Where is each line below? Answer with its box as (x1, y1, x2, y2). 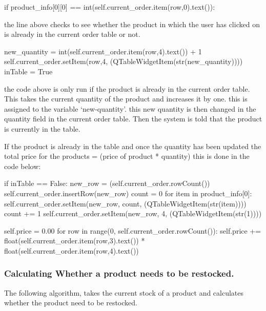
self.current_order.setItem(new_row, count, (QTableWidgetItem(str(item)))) (4, 198, 247, 209)
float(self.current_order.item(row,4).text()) (4, 245, 139, 256)
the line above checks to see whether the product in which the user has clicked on (4, 18, 260, 29)
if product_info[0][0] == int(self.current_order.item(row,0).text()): (4, 2, 215, 12)
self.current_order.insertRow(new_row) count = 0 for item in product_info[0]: (4, 188, 252, 198)
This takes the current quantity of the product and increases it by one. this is (4, 93, 248, 104)
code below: (4, 160, 41, 171)
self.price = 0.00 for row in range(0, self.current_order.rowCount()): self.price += (4, 225, 261, 236)
